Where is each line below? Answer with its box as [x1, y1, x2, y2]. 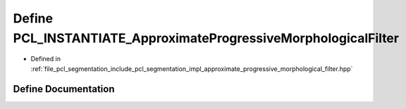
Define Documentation [13, 83, 115, 95]
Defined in [30, 55, 61, 63]
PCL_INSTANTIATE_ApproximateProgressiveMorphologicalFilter [13, 30, 400, 46]
